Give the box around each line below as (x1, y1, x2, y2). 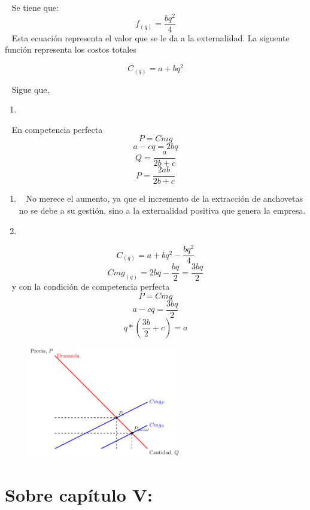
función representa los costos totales (5, 43, 136, 56)
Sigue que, (11, 83, 50, 95)
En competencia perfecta (11, 123, 103, 135)
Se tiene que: (11, 1, 59, 13)
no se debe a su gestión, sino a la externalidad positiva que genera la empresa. (19, 204, 306, 217)
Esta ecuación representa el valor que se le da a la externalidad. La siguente (11, 31, 290, 44)
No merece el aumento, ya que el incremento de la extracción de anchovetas (26, 192, 303, 205)
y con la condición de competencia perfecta (11, 280, 170, 293)
